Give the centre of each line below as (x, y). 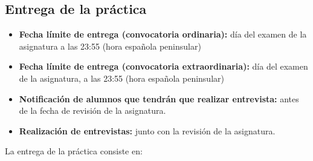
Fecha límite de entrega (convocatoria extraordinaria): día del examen (163, 66)
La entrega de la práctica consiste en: (74, 151)
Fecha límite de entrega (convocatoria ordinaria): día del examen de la (163, 34)
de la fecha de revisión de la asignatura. (92, 110)
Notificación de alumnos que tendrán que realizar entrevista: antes (159, 98)
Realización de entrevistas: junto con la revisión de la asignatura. (147, 130)
